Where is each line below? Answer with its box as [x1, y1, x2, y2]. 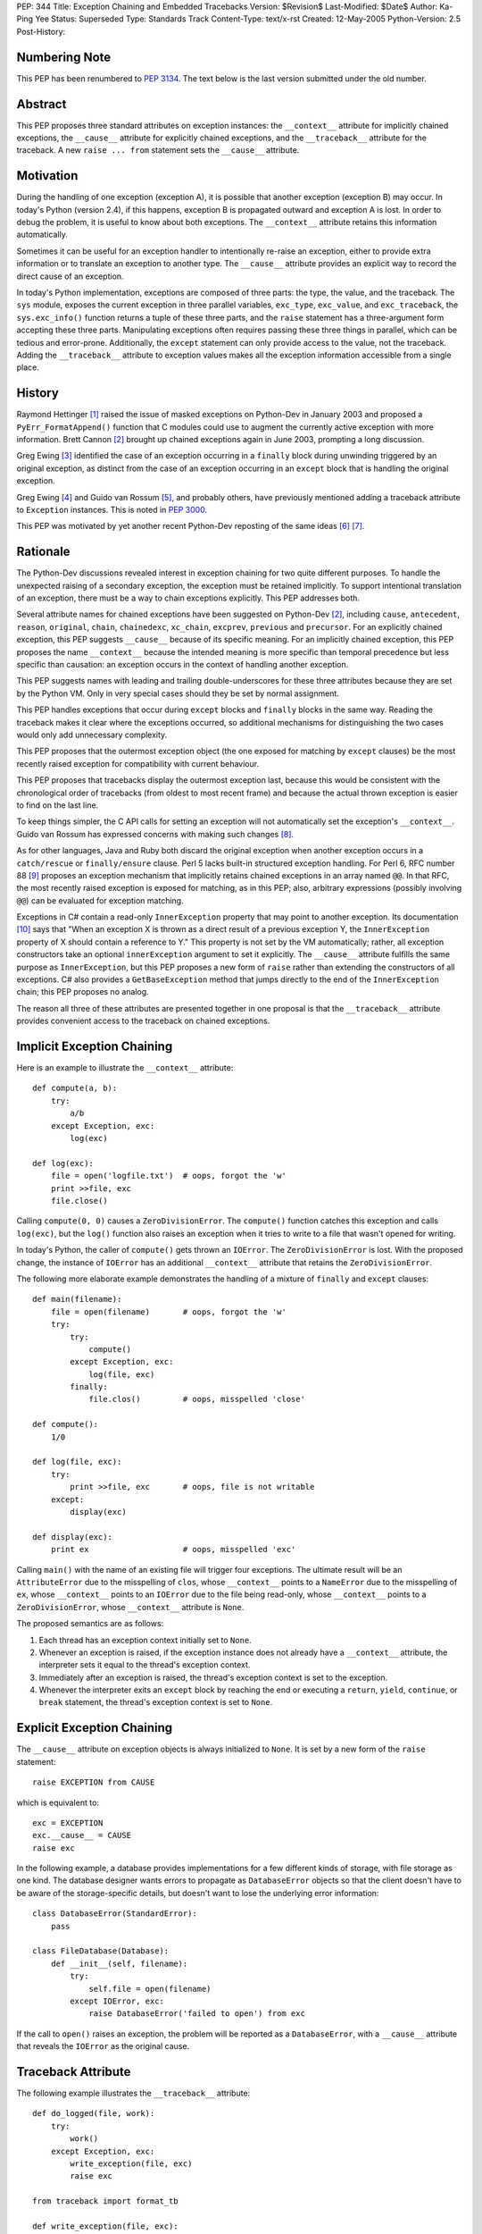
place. [16, 362, 40, 373]
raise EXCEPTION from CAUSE [32, 1777, 155, 1787]
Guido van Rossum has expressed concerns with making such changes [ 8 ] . [16, 828, 295, 839]
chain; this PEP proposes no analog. [16, 987, 149, 997]
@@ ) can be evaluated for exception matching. [16, 894, 184, 906]
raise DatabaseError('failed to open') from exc [88, 2009, 305, 2019]
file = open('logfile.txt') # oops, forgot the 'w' [50, 1171, 287, 1181]
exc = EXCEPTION [32, 1818, 104, 1827]
